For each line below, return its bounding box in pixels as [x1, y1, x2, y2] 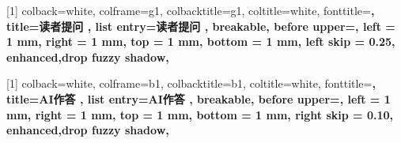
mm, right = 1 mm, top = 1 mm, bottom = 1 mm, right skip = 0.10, [6, 106, 394, 122]
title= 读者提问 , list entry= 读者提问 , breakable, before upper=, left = [6, 17, 395, 34]
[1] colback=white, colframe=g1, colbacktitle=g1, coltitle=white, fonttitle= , [6, 2, 375, 18]
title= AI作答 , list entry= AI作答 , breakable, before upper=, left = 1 [6, 90, 391, 107]
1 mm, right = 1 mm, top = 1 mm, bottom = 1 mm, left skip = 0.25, [6, 33, 395, 50]
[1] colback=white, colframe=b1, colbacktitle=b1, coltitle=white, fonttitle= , [6, 75, 376, 92]
